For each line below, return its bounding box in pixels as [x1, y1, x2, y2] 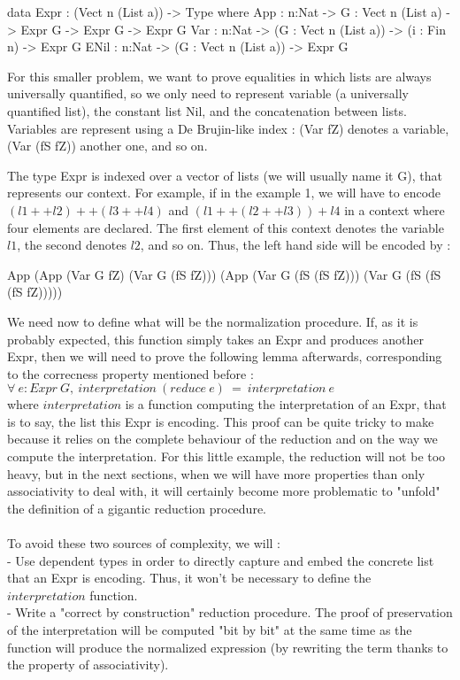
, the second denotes [17, 236, 126, 254]
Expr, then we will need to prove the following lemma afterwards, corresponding [7, 347, 442, 366]
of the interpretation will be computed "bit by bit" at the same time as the [7, 621, 412, 638]
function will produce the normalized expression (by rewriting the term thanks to [7, 637, 448, 656]
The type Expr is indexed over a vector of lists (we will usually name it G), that [7, 166, 442, 184]
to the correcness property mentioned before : [7, 364, 254, 382]
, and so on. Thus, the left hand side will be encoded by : [140, 236, 451, 254]
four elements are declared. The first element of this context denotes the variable [7, 218, 444, 236]
